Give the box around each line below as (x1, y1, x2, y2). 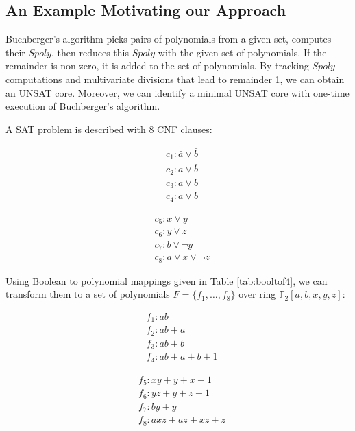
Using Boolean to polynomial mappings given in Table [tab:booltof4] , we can (5, 273, 328, 288)
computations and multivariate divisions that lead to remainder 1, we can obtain (5, 71, 345, 86)
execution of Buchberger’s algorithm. (5, 99, 160, 113)
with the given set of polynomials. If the (158, 45, 327, 59)
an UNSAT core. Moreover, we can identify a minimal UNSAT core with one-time (5, 85, 350, 100)
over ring (238, 287, 276, 301)
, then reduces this (51, 45, 129, 59)
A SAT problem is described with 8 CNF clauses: (5, 121, 212, 136)
